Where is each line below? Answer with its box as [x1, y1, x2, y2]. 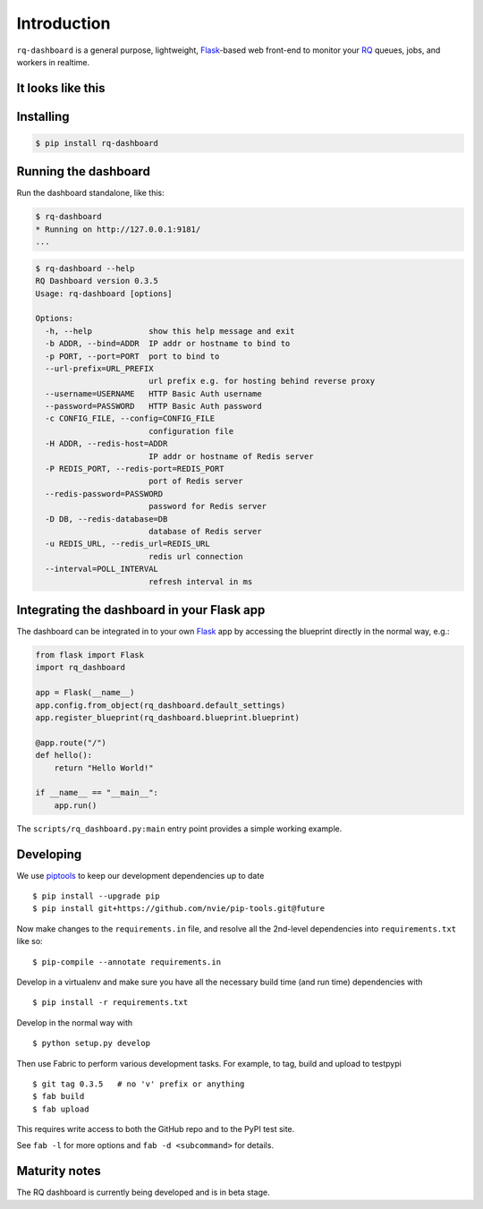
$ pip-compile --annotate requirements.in [32, 957, 222, 966]
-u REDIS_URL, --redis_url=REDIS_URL [45, 539, 210, 549]
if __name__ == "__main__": [35, 788, 158, 798]
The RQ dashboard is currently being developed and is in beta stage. [16, 1187, 270, 1198]
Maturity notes [16, 1163, 102, 1179]
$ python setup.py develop [32, 1038, 151, 1049]
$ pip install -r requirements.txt [32, 998, 189, 1008]
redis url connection [148, 551, 243, 561]
